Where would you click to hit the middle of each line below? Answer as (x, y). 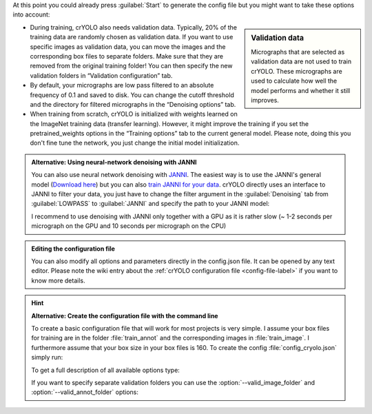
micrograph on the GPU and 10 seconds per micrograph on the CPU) (129, 226)
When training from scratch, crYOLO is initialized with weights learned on (134, 114)
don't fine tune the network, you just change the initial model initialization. (135, 143)
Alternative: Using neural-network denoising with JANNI (114, 162)
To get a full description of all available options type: (106, 370)
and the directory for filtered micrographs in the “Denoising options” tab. (133, 104)
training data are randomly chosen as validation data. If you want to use (132, 37)
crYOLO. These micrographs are (297, 71)
